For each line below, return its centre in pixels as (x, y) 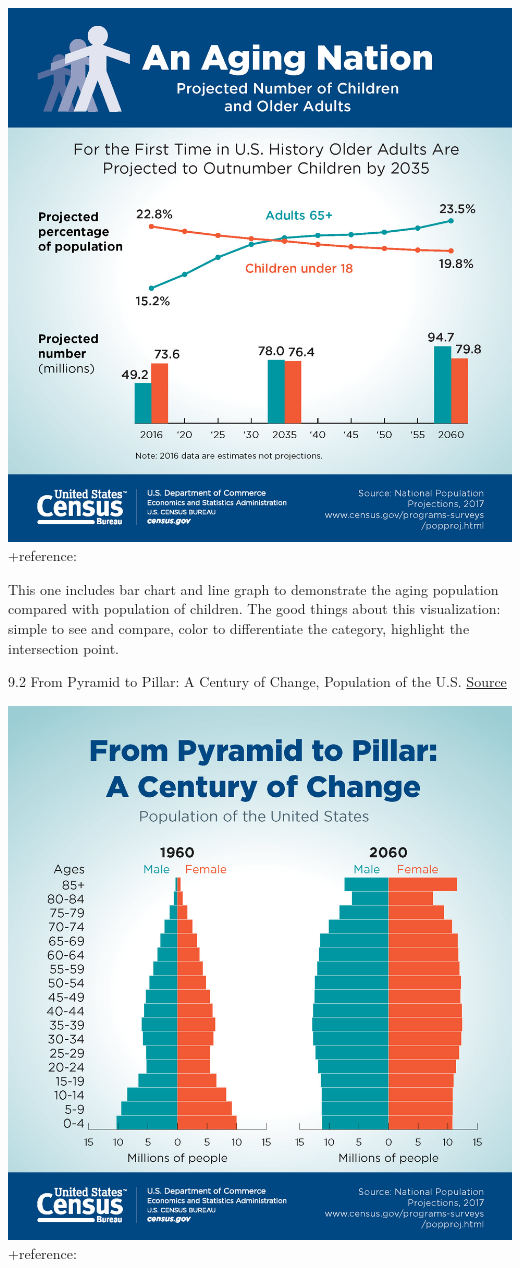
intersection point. (63, 647)
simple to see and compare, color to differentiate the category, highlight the (239, 628)
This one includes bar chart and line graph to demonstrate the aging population (253, 588)
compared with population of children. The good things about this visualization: (254, 608)
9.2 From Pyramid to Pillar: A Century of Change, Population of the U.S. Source (257, 681)
